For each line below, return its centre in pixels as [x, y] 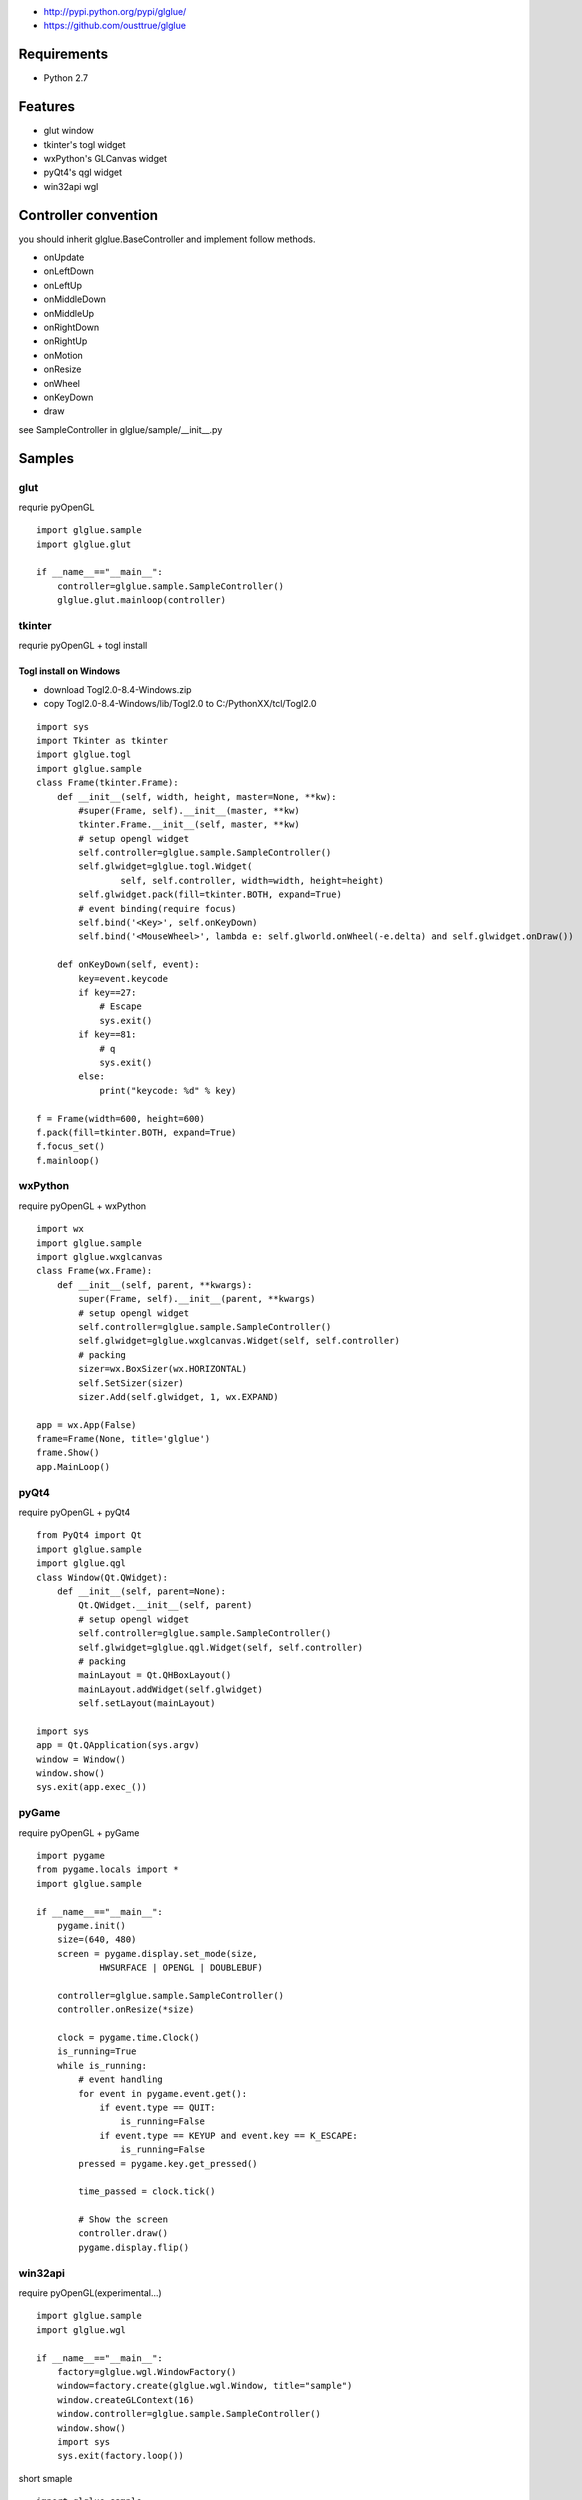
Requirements [63, 54]
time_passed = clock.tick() [147, 2191]
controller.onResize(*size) [125, 2009]
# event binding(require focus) [157, 908]
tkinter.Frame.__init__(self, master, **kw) [189, 824]
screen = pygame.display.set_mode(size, [157, 1953]
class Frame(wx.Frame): [94, 1271]
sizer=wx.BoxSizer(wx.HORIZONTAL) [163, 1369]
